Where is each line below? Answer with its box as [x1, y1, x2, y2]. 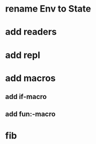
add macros [5, 72, 56, 84]
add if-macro [5, 92, 47, 101]
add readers [5, 26, 57, 38]
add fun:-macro [5, 110, 56, 118]
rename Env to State [5, 3, 91, 15]
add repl [5, 49, 40, 61]
